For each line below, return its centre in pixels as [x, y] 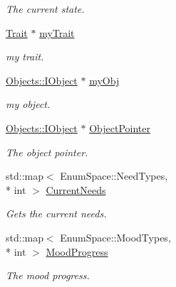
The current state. [45, 9]
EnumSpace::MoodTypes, [115, 237]
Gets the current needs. [56, 213]
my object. [28, 104]
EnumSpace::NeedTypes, [114, 176]
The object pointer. [47, 152]
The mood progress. [48, 275]
